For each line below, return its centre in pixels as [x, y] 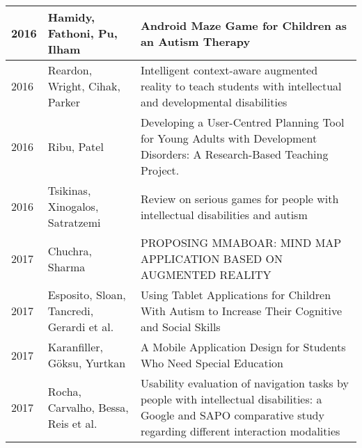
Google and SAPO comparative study [232, 415]
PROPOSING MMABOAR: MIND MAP [241, 242]
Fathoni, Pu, [82, 33]
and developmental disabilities [214, 102]
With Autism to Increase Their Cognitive [241, 311]
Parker [64, 102]
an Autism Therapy [195, 41]
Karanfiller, [76, 347]
